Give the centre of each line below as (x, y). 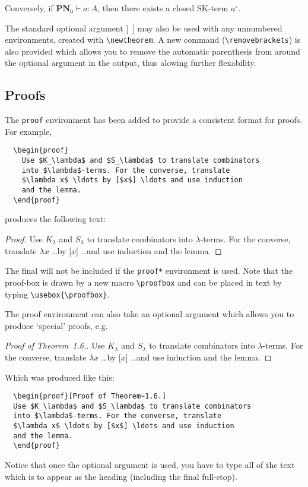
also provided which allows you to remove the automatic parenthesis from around (153, 51)
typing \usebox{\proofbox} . (57, 294)
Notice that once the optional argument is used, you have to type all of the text (150, 465)
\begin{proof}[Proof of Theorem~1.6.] (90, 396)
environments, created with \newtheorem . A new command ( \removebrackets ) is (153, 39)
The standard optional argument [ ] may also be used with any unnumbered (144, 28)
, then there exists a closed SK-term (163, 8)
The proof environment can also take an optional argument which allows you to (150, 314)
